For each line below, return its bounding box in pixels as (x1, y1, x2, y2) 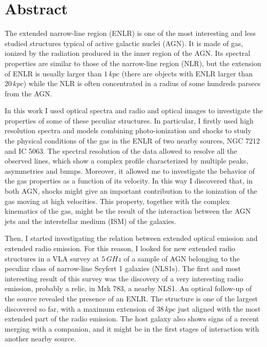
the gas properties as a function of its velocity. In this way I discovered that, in (5, 175, 253, 186)
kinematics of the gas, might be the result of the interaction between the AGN (5, 206, 251, 216)
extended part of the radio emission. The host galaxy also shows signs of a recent (5, 313, 259, 324)
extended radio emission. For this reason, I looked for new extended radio (5, 243, 235, 253)
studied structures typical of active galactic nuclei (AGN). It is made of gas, (5, 37, 243, 48)
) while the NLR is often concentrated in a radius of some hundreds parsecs (23, 78, 261, 89)
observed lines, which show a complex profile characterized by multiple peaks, (5, 155, 249, 166)
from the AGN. (5, 88, 52, 98)
